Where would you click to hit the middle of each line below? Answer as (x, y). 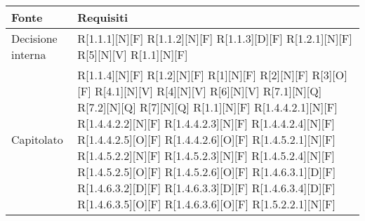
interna (29, 54)
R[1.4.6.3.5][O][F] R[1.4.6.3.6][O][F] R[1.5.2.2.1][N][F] (206, 204)
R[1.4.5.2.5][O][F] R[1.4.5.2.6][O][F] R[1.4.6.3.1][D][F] (207, 172)
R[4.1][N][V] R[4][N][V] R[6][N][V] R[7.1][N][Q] (208, 91)
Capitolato (37, 139)
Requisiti (103, 17)
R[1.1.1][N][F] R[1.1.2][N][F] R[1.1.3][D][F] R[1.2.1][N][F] (215, 38)
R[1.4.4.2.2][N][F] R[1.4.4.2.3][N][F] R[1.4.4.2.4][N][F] (206, 123)
